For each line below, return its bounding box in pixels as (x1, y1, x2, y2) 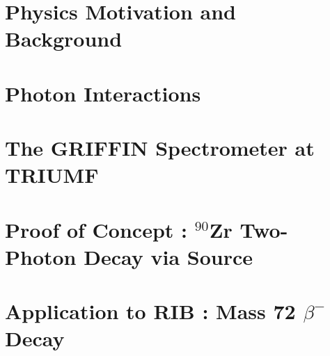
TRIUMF (5, 161, 99, 189)
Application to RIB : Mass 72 (5, 297, 296, 325)
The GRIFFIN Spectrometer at (5, 133, 315, 162)
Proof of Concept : (5, 215, 187, 243)
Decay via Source (84, 242, 253, 270)
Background (5, 24, 123, 53)
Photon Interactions (5, 79, 201, 107)
